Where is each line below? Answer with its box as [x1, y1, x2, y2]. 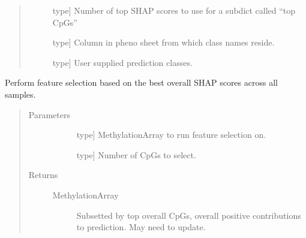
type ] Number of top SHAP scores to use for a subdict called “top [52, 4, 296, 16]
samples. [5, 88, 36, 100]
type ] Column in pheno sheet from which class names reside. [52, 36, 275, 49]
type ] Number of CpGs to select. [76, 148, 196, 161]
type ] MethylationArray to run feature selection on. [76, 128, 266, 141]
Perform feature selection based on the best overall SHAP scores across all [5, 76, 278, 89]
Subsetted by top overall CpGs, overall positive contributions [76, 209, 301, 221]
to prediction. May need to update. [76, 221, 206, 233]
